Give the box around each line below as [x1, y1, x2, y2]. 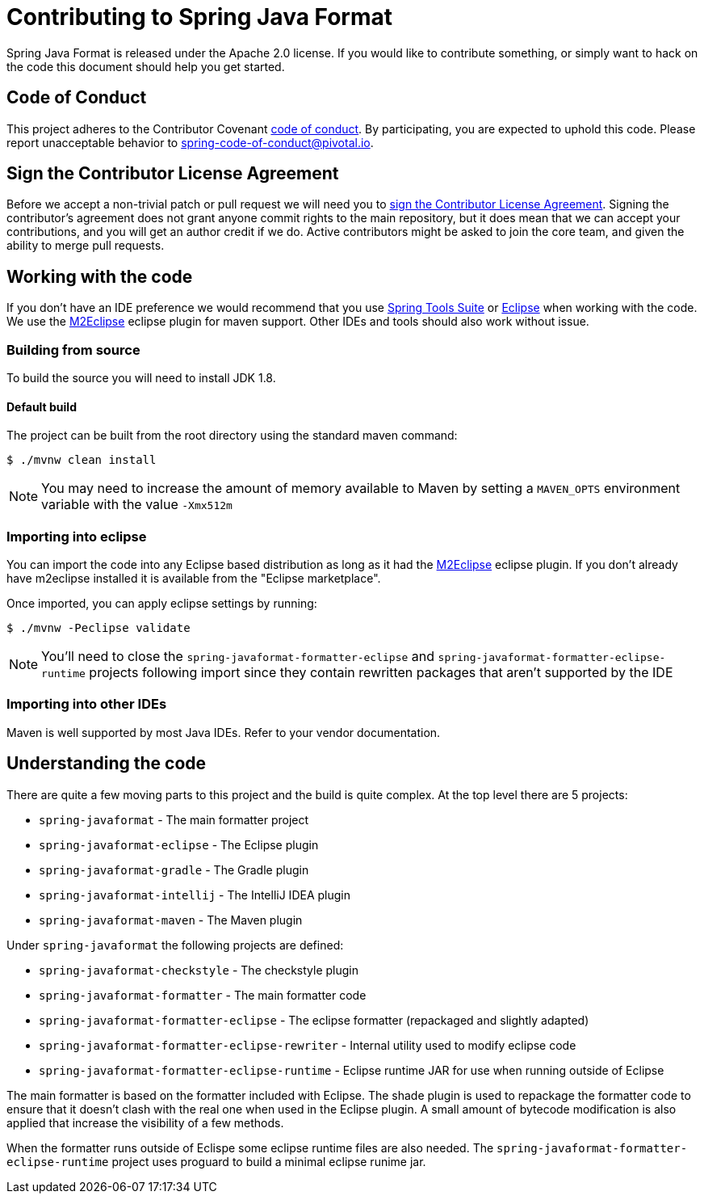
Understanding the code [6, 753, 207, 774]
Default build [6, 399, 77, 414]
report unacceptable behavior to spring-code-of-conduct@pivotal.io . [6, 135, 374, 149]
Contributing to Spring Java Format [6, 3, 393, 31]
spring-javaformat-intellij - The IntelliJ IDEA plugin [39, 887, 350, 902]
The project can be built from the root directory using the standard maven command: [6, 428, 458, 443]
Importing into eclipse [6, 528, 147, 545]
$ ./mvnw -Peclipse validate [6, 621, 191, 634]
